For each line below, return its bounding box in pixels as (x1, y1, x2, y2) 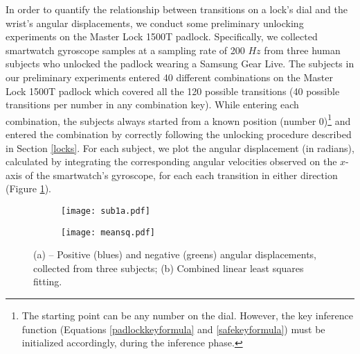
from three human (264, 42, 341, 57)
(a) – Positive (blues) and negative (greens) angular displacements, (33, 247, 316, 262)
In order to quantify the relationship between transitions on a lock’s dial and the (6, 2, 348, 16)
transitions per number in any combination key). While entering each (6, 97, 299, 112)
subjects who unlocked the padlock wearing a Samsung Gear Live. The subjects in (6, 56, 354, 71)
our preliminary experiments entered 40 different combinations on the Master (6, 69, 334, 84)
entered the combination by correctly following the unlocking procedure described (6, 127, 352, 141)
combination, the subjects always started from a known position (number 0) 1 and (6, 111, 351, 128)
